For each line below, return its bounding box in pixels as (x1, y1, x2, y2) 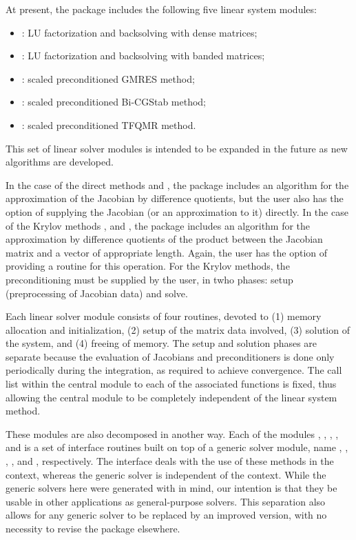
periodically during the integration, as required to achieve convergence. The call (6, 363, 342, 377)
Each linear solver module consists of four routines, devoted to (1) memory (6, 309, 322, 323)
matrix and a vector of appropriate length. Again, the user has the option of (6, 245, 328, 259)
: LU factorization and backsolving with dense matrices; (21, 25, 258, 39)
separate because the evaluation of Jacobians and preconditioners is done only (6, 349, 335, 363)
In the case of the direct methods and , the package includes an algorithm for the (6, 177, 349, 192)
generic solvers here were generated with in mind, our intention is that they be (6, 481, 337, 495)
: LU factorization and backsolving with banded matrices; (21, 48, 265, 63)
